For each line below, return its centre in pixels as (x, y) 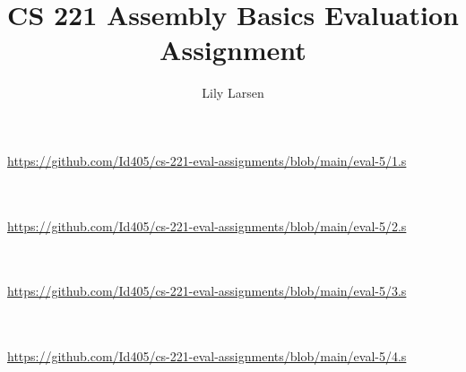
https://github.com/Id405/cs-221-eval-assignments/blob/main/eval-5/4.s (207, 356)
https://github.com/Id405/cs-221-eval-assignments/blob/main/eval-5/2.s (207, 225)
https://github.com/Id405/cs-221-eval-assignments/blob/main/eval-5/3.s (207, 291)
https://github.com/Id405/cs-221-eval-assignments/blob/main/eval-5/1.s (207, 160)
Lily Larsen (233, 93)
